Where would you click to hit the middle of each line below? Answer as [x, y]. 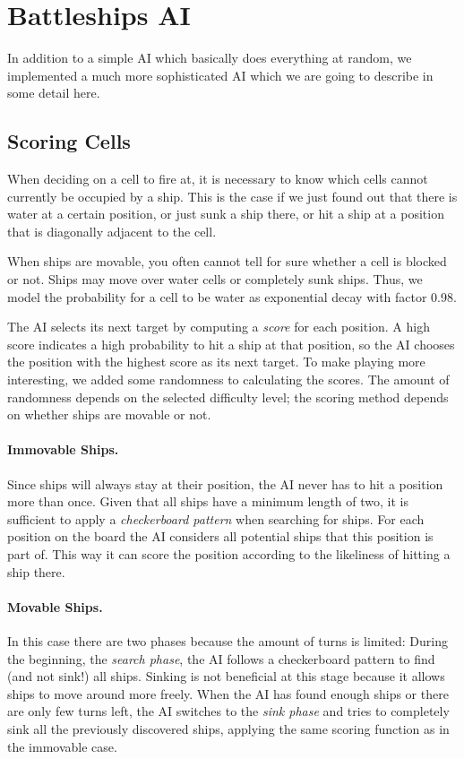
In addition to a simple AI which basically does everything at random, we [210, 58]
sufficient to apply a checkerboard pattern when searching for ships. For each [216, 518]
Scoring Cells [69, 141]
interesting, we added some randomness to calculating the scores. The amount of [228, 379]
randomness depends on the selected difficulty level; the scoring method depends [228, 397]
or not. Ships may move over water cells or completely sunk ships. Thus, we [215, 279]
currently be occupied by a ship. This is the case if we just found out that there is [232, 196]
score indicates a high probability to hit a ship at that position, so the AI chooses [231, 344]
